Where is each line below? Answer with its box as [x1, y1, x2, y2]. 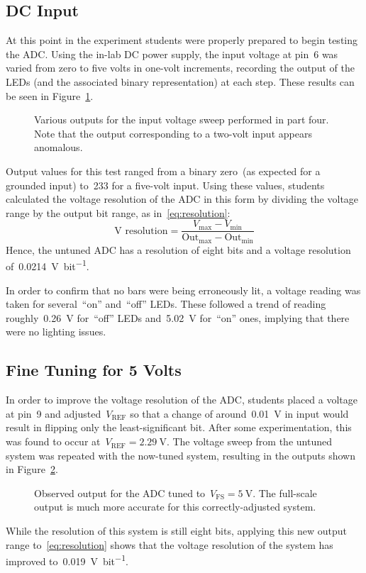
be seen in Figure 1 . [6, 88, 94, 103]
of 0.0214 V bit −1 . [6, 257, 89, 274]
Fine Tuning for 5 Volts [6, 359, 182, 381]
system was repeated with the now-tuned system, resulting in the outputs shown [6, 447, 355, 462]
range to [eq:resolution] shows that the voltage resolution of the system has [6, 537, 333, 552]
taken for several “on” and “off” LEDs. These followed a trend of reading [6, 296, 326, 311]
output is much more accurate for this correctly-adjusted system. [34, 499, 316, 514]
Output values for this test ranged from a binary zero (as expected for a [6, 163, 321, 178]
